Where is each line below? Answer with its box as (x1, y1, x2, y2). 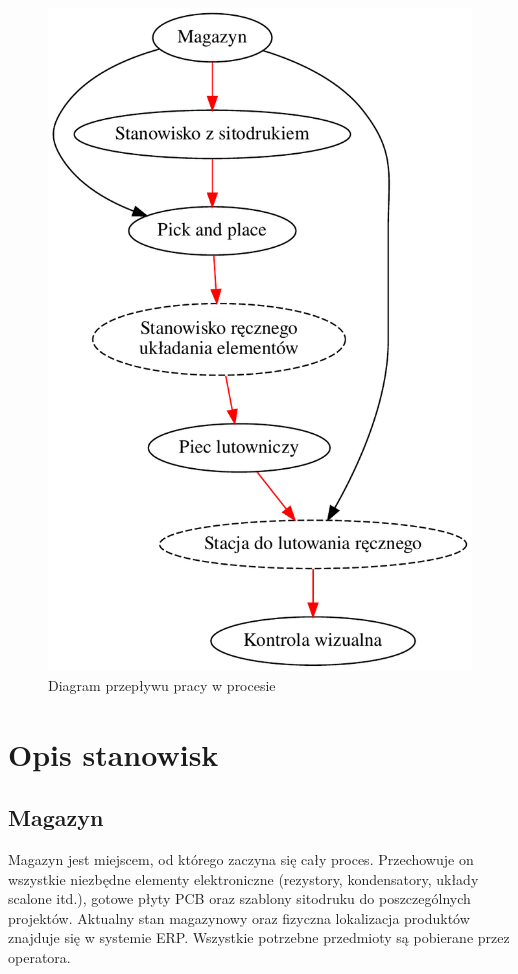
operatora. (8, 946, 71, 967)
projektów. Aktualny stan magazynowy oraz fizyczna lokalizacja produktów (8, 907, 470, 928)
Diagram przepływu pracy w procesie (48, 674, 276, 695)
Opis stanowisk (8, 733, 219, 774)
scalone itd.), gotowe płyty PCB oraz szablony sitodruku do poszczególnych (8, 888, 471, 909)
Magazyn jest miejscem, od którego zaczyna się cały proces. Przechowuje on (8, 848, 474, 869)
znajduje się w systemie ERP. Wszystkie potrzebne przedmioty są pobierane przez (8, 927, 510, 948)
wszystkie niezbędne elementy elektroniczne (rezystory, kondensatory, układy (8, 868, 479, 889)
